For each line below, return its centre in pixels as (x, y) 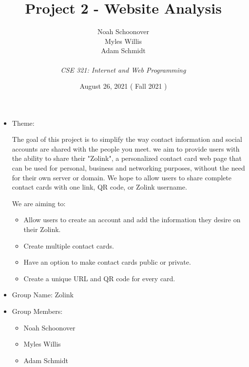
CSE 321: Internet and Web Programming (123, 69)
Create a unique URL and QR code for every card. (99, 278)
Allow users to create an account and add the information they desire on (132, 220)
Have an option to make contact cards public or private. (107, 262)
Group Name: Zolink (43, 295)
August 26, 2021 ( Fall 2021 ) (123, 86)
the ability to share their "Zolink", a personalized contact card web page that (127, 158)
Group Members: (37, 311)
